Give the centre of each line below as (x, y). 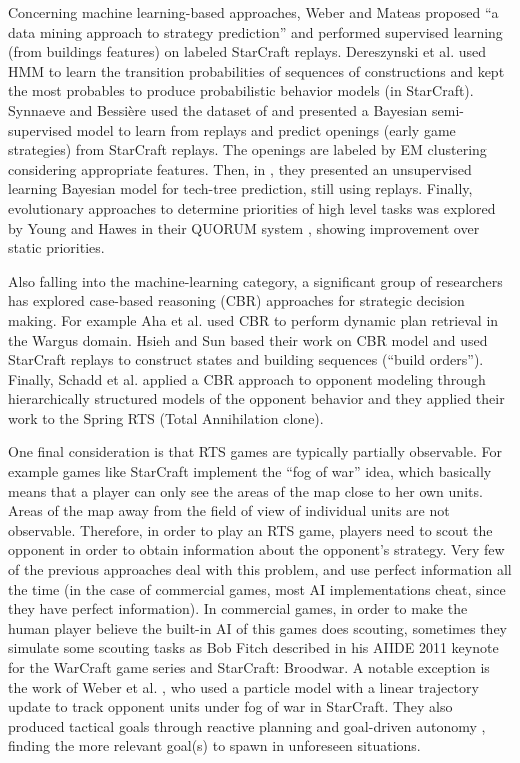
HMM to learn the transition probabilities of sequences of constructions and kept (256, 70)
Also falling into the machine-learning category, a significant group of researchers (255, 280)
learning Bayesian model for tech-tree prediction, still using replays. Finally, (240, 188)
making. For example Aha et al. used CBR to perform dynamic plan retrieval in (253, 319)
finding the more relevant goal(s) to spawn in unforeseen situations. (214, 745)
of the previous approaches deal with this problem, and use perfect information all (260, 569)
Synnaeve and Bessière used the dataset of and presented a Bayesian (218, 109)
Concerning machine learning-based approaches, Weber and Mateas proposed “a (253, 12)
